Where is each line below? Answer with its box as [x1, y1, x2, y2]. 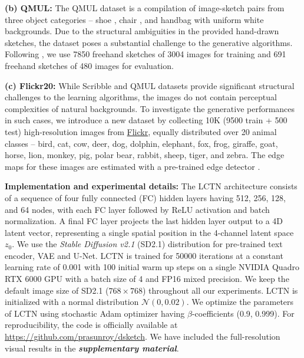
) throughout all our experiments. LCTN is [143, 284, 298, 296]
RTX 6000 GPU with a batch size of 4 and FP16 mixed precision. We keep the [5, 272, 289, 285]
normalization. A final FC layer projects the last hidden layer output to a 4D [5, 215, 283, 227]
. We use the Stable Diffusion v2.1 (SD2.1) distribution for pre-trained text [12, 238, 283, 250]
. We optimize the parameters [186, 295, 294, 308]
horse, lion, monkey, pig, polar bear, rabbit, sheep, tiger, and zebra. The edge [5, 149, 285, 161]
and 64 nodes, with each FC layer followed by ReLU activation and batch [5, 203, 270, 215]
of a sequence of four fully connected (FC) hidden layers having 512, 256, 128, [5, 191, 286, 203]
